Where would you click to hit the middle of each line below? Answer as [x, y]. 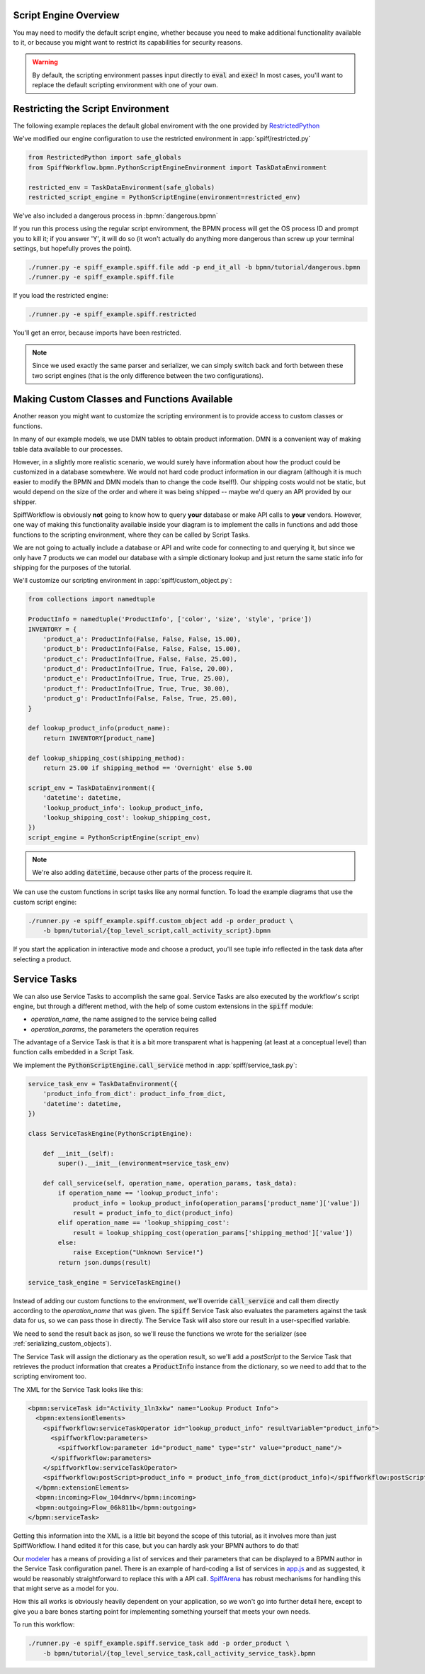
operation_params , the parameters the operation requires [115, 1029]
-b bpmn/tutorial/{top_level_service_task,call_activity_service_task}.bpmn [179, 1653]
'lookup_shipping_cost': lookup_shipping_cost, [127, 818]
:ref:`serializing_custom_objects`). [62, 1344]
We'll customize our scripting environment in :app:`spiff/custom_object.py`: [123, 581]
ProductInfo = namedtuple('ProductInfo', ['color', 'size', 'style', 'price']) [170, 619]
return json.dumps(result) [104, 1262]
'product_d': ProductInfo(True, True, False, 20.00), [138, 669]
